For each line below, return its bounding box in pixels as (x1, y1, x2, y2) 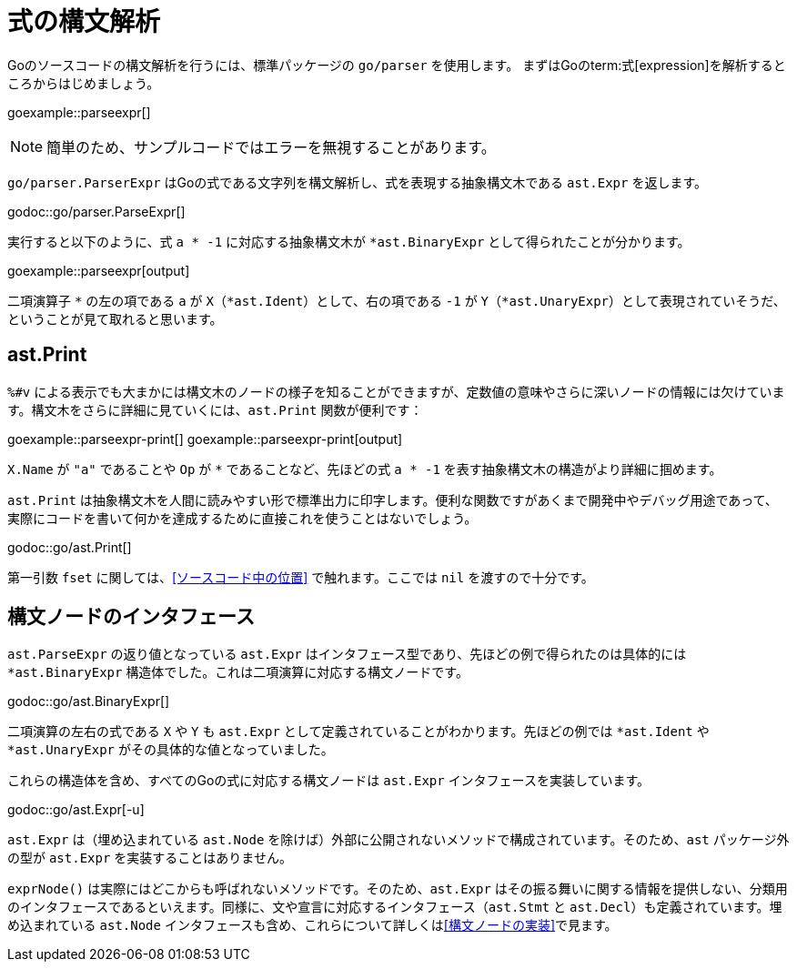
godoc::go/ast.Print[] (7, 539, 132, 555)
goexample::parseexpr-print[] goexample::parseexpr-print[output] (7, 430, 403, 447)
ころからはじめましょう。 (7, 75, 160, 91)
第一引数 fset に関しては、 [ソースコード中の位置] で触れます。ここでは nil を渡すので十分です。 (7, 569, 594, 585)
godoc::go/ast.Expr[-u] (7, 802, 145, 818)
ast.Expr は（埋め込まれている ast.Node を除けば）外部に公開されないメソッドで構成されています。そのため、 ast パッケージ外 (7, 832, 790, 848)
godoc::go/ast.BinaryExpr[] (7, 693, 170, 710)
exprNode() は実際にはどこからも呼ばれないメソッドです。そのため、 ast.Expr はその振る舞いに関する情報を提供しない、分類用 (7, 881, 788, 897)
